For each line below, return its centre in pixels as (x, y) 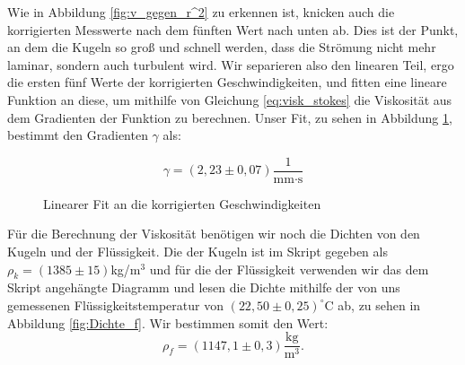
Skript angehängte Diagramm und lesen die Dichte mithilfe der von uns (204, 287)
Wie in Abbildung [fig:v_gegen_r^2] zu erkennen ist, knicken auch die (201, 12)
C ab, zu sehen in (373, 304)
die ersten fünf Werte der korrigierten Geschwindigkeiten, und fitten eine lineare (227, 82)
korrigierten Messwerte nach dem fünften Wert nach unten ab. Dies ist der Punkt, (233, 29)
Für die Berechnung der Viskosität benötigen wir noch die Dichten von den (214, 234)
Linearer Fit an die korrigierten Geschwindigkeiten (182, 203)
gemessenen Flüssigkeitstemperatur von (115, 304)
